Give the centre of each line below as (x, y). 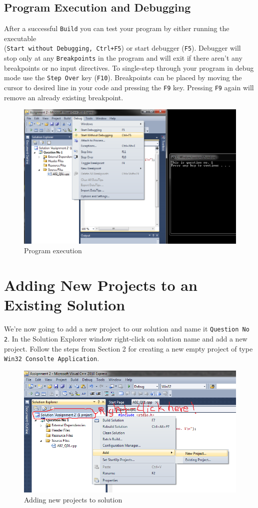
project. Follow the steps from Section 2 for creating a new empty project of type (128, 348)
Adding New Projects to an (101, 285)
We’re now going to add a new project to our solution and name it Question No (127, 329)
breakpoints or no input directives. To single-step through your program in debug (129, 67)
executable (20, 38)
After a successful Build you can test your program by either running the (117, 28)
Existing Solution (65, 305)
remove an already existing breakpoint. (64, 97)
